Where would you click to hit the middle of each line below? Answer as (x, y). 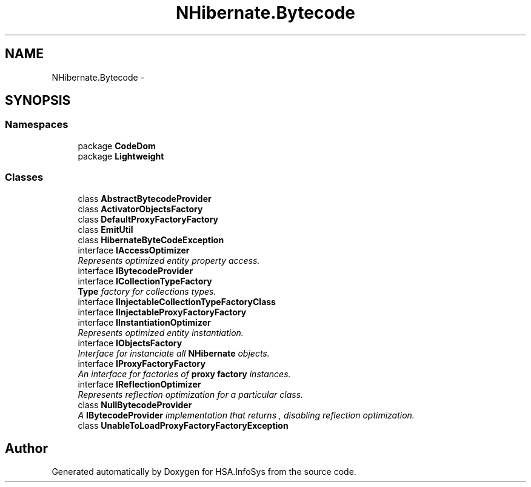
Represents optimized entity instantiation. (161, 332)
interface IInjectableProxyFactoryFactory (162, 312)
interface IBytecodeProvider (135, 270)
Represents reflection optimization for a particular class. (191, 394)
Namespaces (37, 125)
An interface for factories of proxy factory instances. (184, 374)
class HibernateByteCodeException (151, 240)
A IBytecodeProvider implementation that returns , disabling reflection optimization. (246, 415)
